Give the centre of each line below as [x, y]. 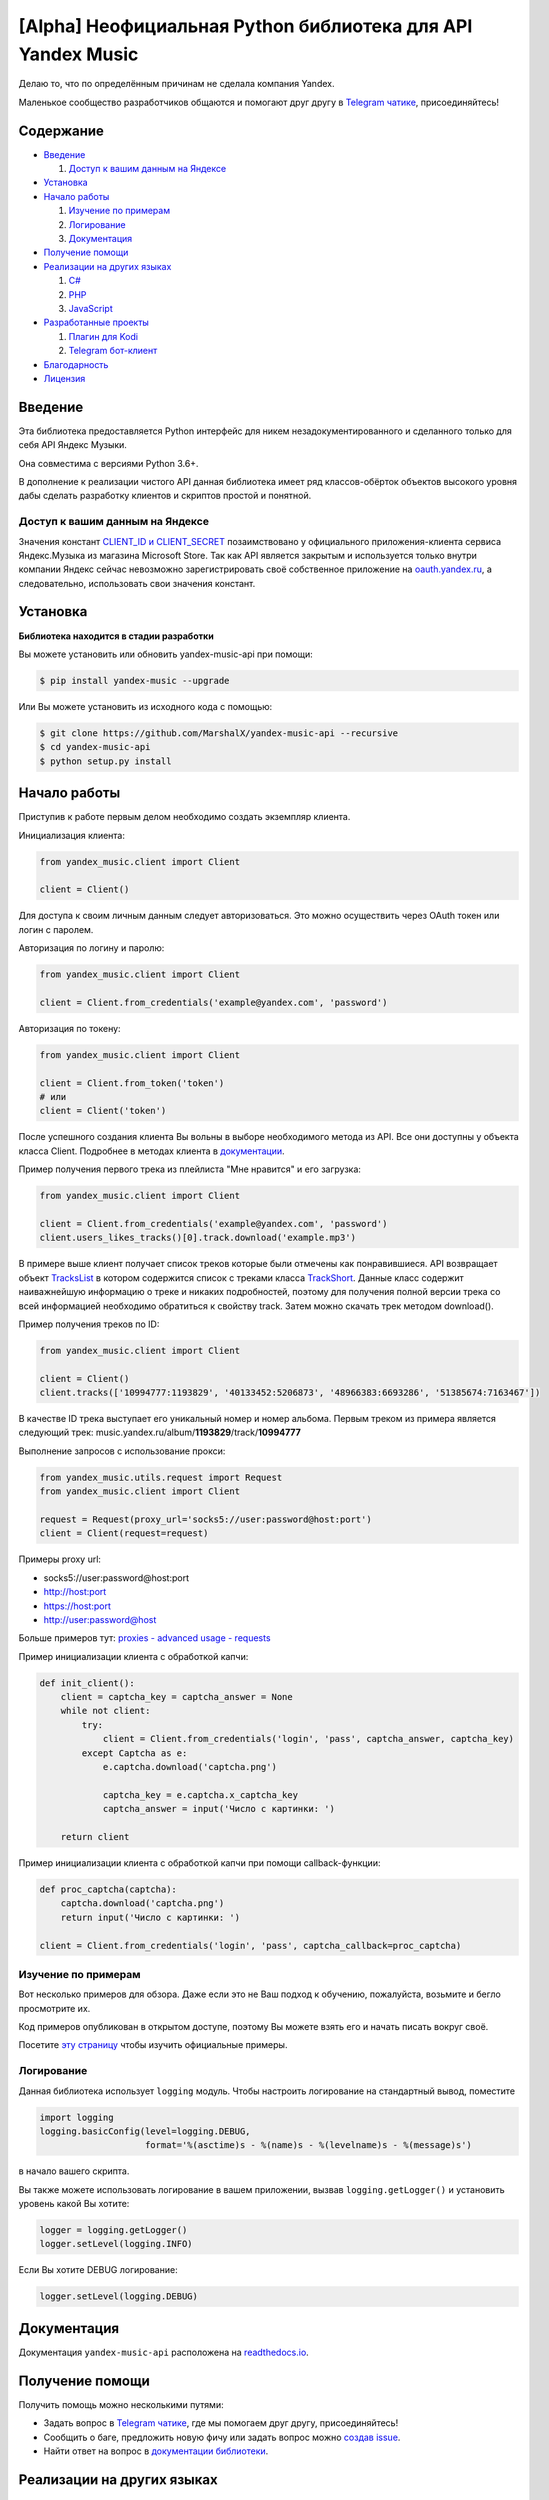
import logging [76, 2117]
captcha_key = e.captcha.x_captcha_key [200, 1794]
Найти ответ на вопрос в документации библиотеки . [156, 2451]
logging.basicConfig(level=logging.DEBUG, [145, 2131]
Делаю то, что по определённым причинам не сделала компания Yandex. [176, 84]
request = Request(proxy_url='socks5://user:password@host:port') [205, 1519]
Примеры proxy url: [60, 1559]
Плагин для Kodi [103, 336]
